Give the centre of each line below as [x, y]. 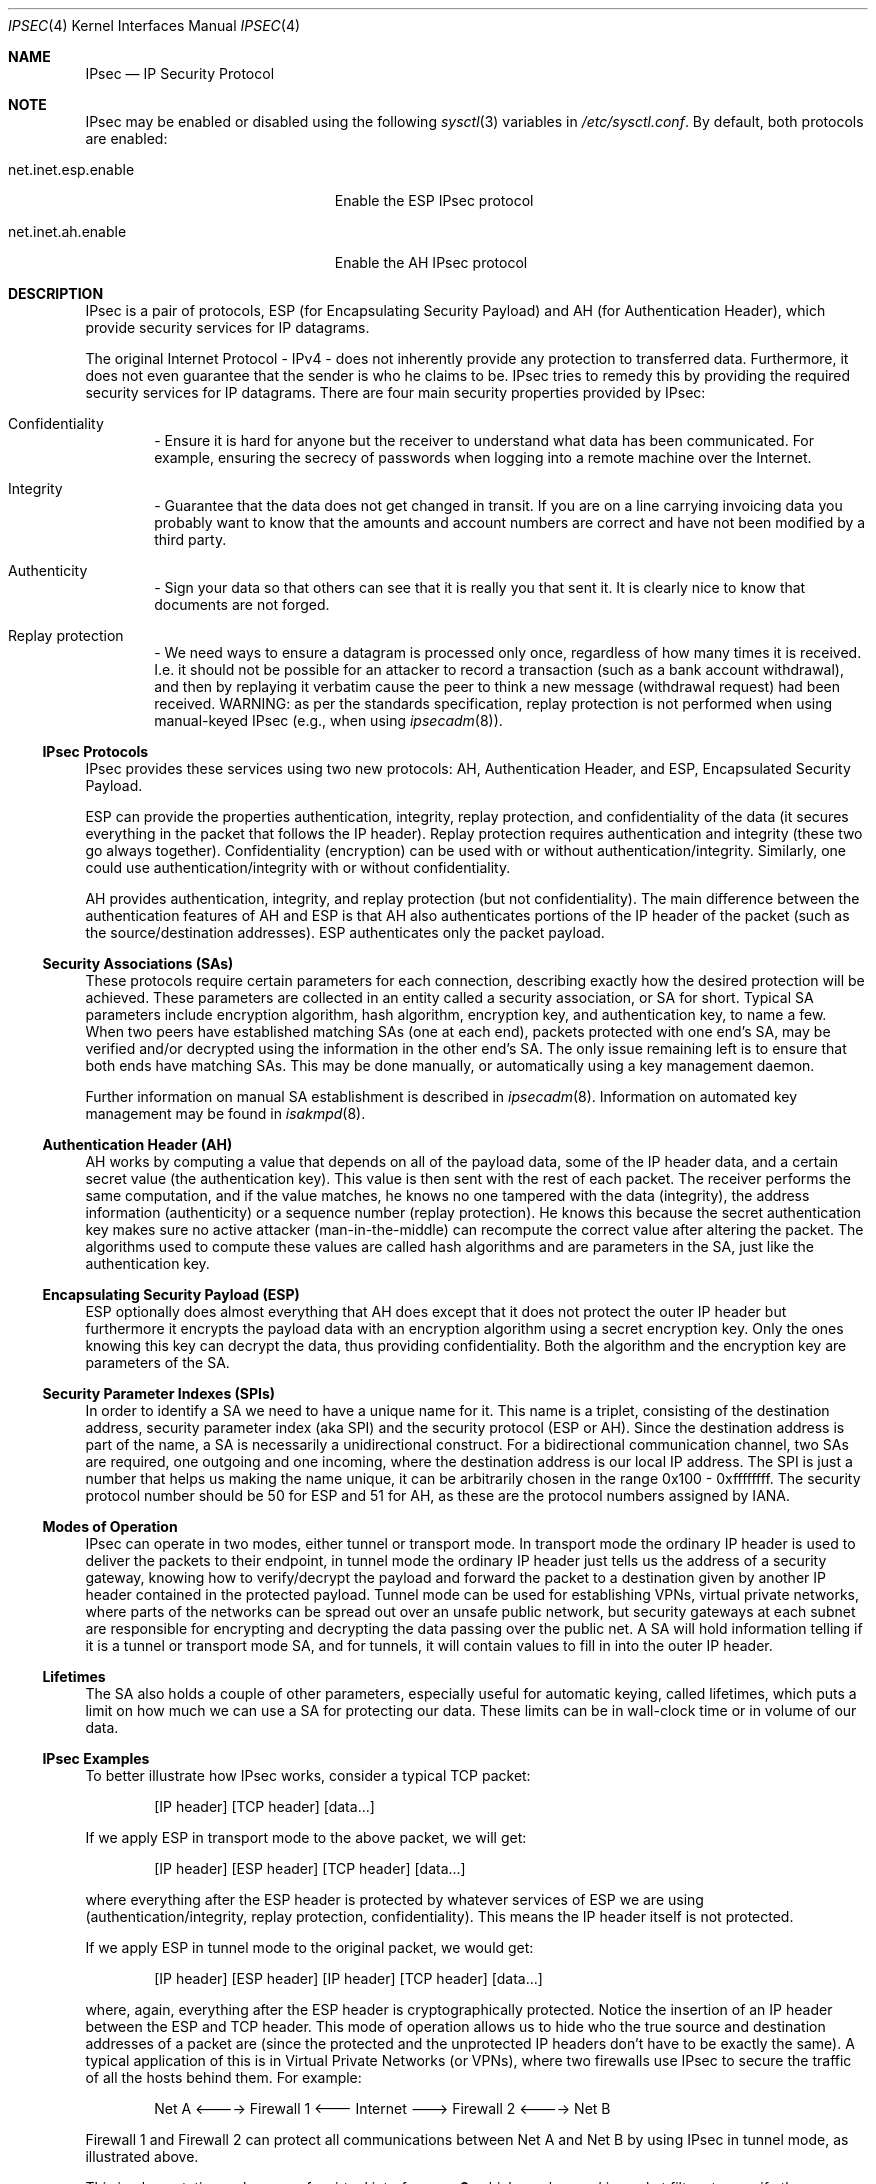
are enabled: [126, 138]
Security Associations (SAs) [138, 963]
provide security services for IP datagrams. [227, 327]
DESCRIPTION [56, 293]
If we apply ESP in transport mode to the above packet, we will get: [306, 1837]
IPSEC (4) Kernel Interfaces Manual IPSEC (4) [154, 25]
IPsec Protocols [95, 751]
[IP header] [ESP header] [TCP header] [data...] [310, 1868]
